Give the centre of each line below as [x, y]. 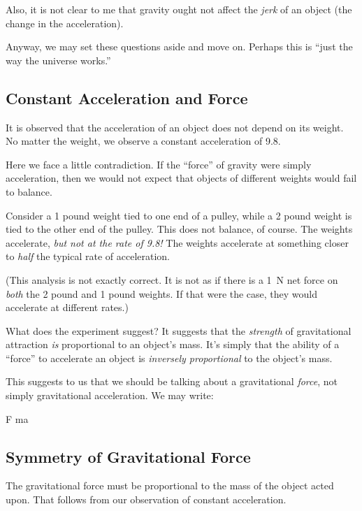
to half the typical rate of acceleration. [88, 256]
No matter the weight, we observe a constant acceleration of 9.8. [143, 141]
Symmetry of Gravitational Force [128, 456]
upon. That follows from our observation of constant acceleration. [146, 499]
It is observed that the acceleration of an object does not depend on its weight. [175, 127]
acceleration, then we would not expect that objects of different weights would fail [181, 178]
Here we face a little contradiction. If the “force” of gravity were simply [159, 164]
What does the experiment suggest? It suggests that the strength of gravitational [179, 330]
